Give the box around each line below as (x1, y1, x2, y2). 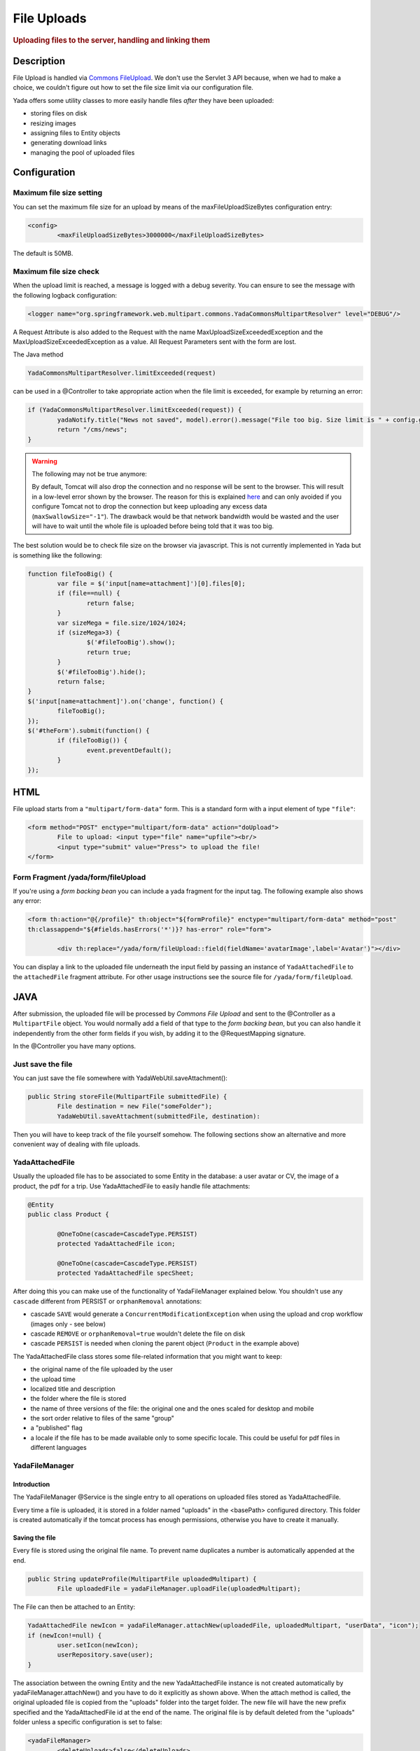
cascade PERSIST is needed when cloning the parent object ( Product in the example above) (30, 1339, 300, 1348)
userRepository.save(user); (57, 1651, 154, 1659)
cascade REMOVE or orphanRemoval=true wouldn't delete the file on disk (30, 1329, 246, 1338)
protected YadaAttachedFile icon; (57, 1240, 176, 1248)
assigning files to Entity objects (30, 128, 120, 137)
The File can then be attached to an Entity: (13, 1603, 136, 1611)
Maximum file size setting (13, 188, 103, 198)
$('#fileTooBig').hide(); (57, 667, 146, 676)
